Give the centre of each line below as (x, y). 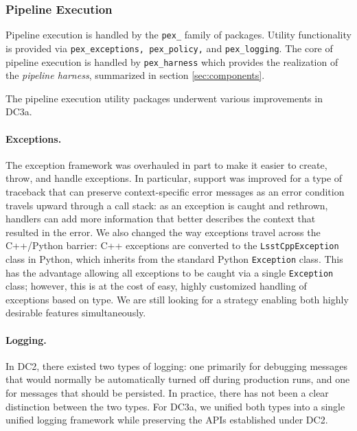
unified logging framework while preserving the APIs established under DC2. (167, 420)
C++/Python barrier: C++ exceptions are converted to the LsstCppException (172, 245)
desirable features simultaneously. (76, 313)
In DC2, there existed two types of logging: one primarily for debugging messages (177, 365)
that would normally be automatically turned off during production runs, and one (178, 379)
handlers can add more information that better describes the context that (161, 219)
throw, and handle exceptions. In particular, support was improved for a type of (174, 178)
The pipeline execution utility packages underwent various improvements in (164, 98)
